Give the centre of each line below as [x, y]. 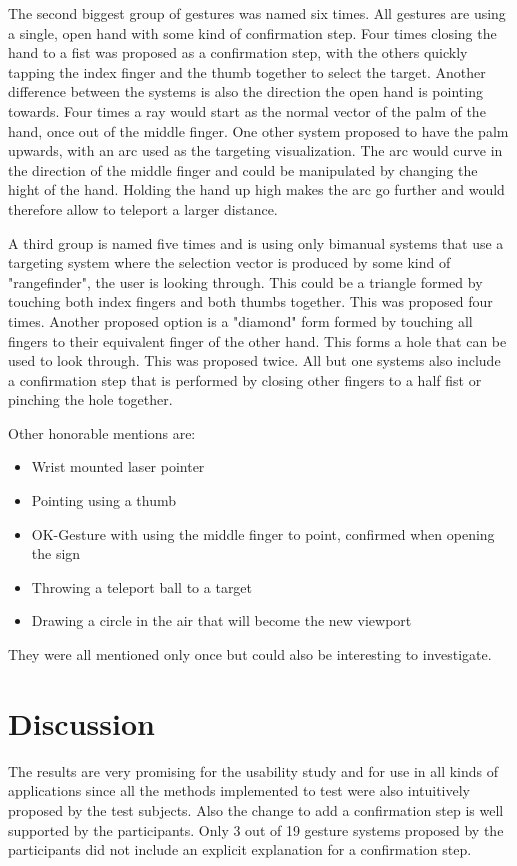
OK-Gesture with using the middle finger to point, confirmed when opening [263, 533]
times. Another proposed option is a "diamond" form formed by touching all [240, 320]
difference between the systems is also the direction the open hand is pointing [245, 91]
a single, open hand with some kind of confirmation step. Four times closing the [252, 32]
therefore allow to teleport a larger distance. [143, 208]
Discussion [81, 722]
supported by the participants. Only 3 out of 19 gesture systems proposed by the [256, 829]
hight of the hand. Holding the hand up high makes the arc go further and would [256, 189]
